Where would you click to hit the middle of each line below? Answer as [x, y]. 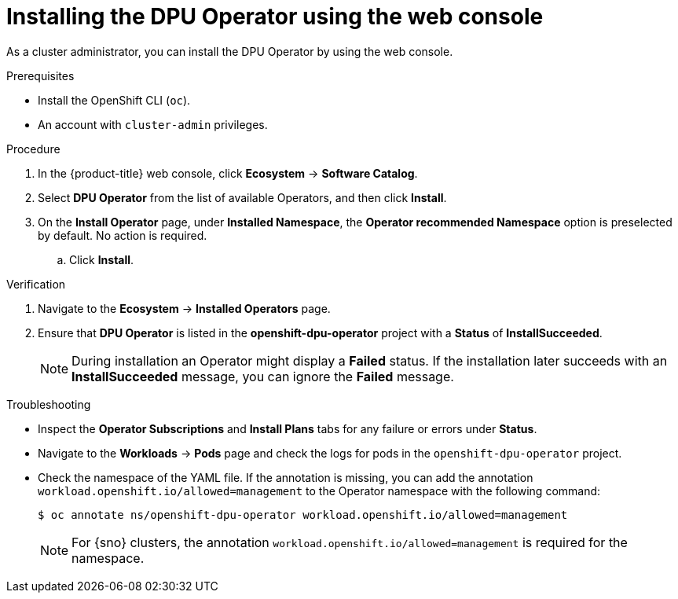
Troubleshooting [49, 404]
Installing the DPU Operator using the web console [275, 17]
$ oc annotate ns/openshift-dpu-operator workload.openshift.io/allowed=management [303, 514]
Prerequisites [40, 75]
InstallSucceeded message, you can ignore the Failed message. [263, 376]
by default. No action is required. [123, 235]
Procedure [33, 149]
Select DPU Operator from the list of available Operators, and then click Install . [242, 197]
